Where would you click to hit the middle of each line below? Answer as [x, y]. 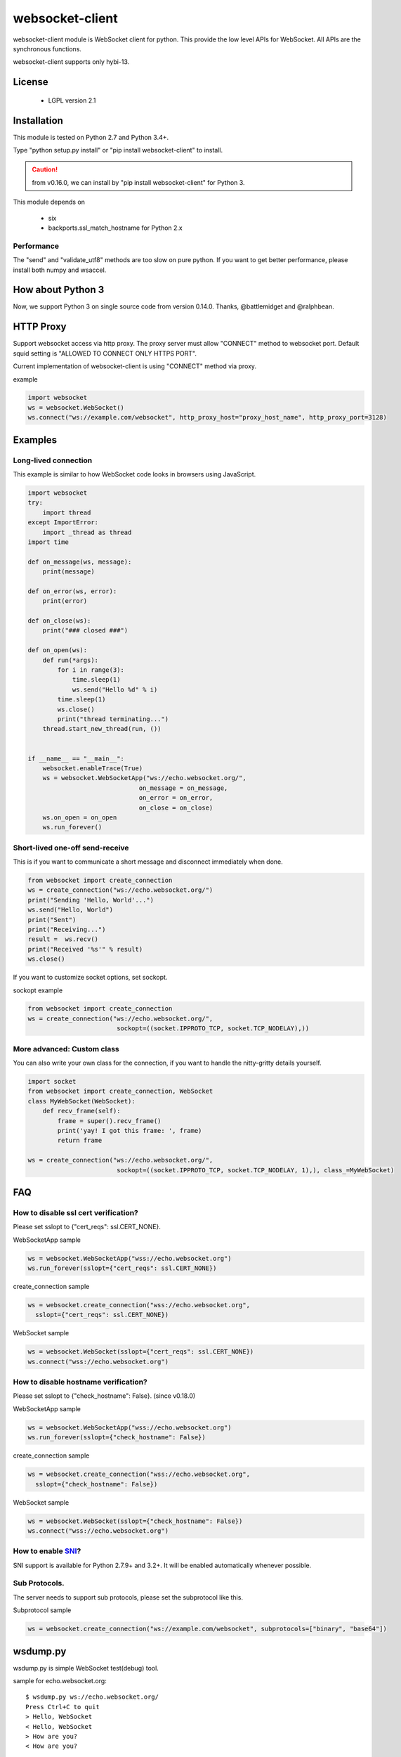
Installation [38, 121]
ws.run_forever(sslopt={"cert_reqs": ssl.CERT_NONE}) [122, 1268]
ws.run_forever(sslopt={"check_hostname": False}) [117, 1438]
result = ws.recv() [63, 939]
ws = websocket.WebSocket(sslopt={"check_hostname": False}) [135, 1521]
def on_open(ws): [58, 650]
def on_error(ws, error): [72, 591]
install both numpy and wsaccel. [60, 270]
